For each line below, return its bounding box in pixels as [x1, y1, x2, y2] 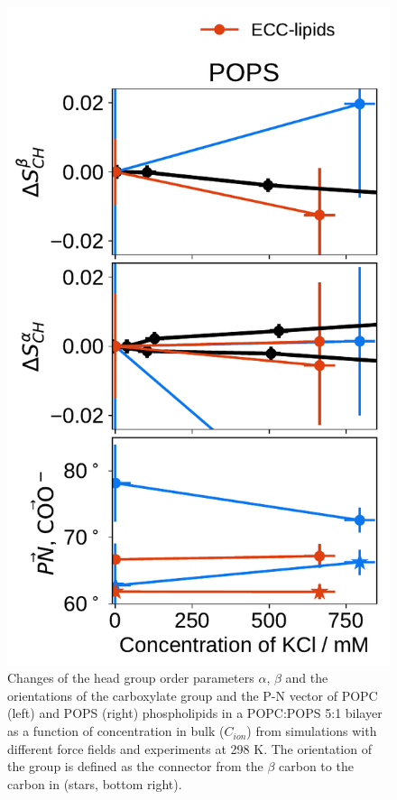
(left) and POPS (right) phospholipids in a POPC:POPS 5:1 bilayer [7, 703, 383, 722]
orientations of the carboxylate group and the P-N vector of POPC [7, 685, 378, 704]
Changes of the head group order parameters [7, 668, 254, 687]
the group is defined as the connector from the [7, 757, 263, 776]
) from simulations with [246, 722, 377, 740]
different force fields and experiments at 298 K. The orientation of [7, 739, 372, 758]
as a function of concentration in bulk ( [7, 722, 225, 740]
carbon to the [279, 757, 354, 776]
